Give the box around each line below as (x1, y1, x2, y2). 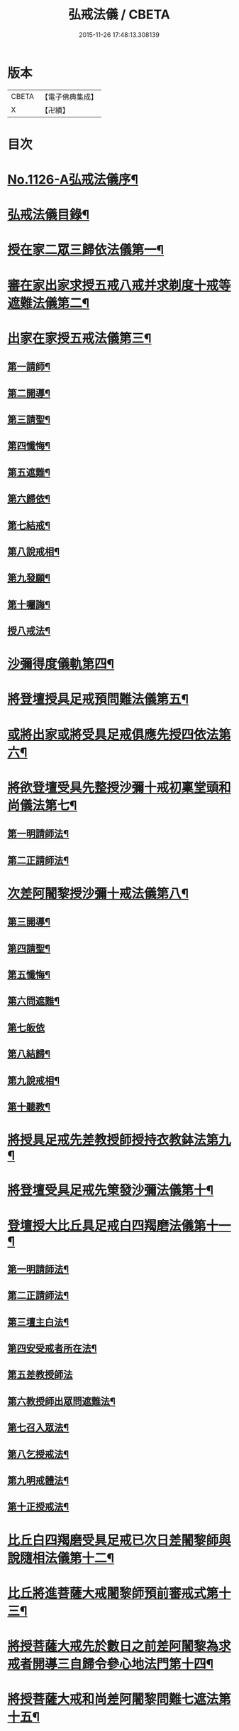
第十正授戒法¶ (7, 1501, 70, 1513)
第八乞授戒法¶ (7, 1448, 70, 1460)
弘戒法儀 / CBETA (68, 6, 170, 23)
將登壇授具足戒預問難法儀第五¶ (7, 691, 189, 707)
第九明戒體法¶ (7, 1475, 70, 1487)
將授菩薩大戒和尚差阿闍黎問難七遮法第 (7, 1691, 232, 1708)
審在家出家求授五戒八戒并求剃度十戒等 (7, 277, 232, 293)
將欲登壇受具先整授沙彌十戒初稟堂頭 (7, 779, 219, 796)
